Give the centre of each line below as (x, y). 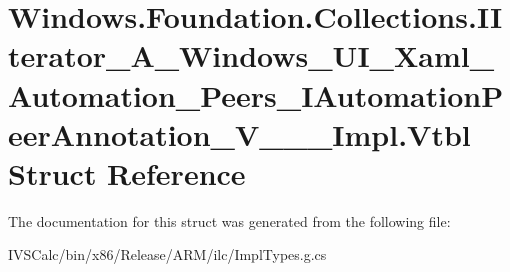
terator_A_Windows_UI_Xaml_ (251, 55)
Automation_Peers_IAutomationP (256, 94)
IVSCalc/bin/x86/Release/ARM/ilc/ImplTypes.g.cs (167, 254)
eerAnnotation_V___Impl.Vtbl (239, 133)
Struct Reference (127, 172)
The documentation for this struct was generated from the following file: (229, 220)
